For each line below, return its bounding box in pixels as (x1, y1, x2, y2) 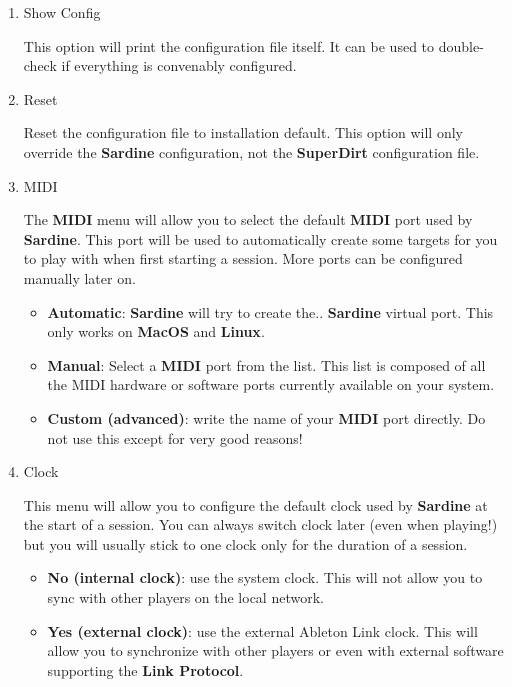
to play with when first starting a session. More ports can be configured (23, 248, 463, 269)
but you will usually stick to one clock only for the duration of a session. (23, 533, 468, 554)
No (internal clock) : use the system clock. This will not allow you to (47, 567, 483, 588)
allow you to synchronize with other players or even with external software (47, 640, 504, 661)
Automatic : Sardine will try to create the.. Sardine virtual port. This (47, 301, 494, 322)
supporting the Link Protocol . (47, 659, 244, 680)
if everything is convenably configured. (61, 55, 297, 76)
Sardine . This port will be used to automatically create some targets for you (23, 228, 498, 249)
